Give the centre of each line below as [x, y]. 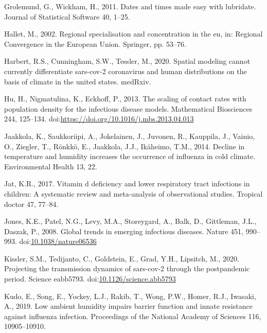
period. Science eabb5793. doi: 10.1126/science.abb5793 [90, 279]
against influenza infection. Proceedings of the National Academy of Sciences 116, [133, 316]
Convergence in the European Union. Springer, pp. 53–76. [95, 43]
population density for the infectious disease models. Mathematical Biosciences [128, 108]
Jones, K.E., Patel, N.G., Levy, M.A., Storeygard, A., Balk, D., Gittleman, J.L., [130, 221]
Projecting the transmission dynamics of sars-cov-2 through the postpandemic [127, 268]
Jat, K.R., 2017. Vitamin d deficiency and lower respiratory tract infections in [127, 183]
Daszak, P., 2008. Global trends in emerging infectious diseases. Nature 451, [124, 231]
